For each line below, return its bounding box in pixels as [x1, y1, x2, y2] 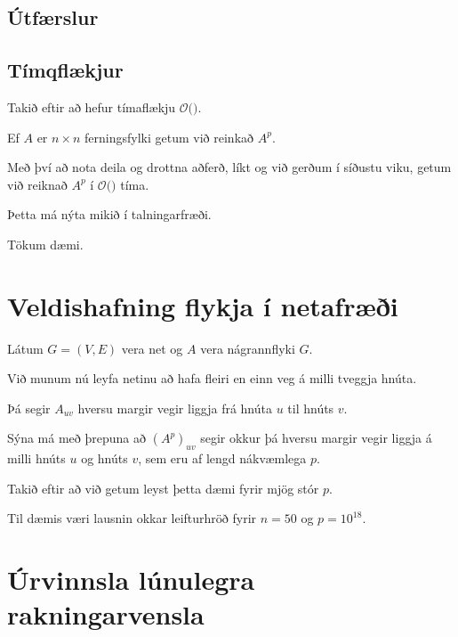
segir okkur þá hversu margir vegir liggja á [200, 429, 432, 447]
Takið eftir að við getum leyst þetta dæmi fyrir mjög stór [7, 478, 319, 497]
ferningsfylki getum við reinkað [84, 127, 254, 146]
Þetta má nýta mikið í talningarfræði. [7, 205, 212, 224]
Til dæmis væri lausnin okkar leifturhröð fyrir [7, 509, 257, 527]
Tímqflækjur [7, 56, 124, 84]
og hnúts [81, 449, 128, 468]
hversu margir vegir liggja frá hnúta [77, 398, 272, 417]
